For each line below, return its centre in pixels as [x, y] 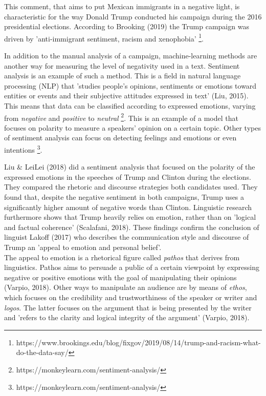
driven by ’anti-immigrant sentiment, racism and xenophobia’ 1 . [104, 37]
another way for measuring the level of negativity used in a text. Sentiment [122, 65]
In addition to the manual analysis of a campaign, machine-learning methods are [131, 56]
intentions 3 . [23, 149]
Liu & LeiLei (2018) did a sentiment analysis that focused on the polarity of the [130, 167]
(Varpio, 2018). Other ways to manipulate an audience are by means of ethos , [126, 287]
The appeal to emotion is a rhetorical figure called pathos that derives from [122, 257]
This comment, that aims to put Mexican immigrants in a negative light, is [122, 6]
